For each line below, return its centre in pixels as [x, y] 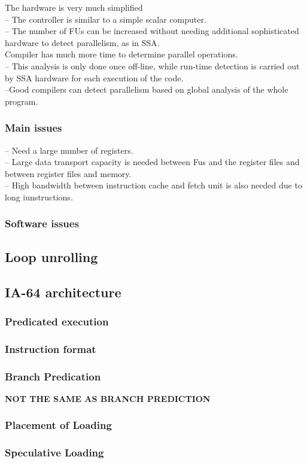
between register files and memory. [68, 173]
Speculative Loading [54, 453]
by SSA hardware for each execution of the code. [94, 77]
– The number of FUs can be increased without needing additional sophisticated [152, 31]
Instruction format [51, 348]
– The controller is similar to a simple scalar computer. [106, 19]
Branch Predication [53, 376]
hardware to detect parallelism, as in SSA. [82, 42]
